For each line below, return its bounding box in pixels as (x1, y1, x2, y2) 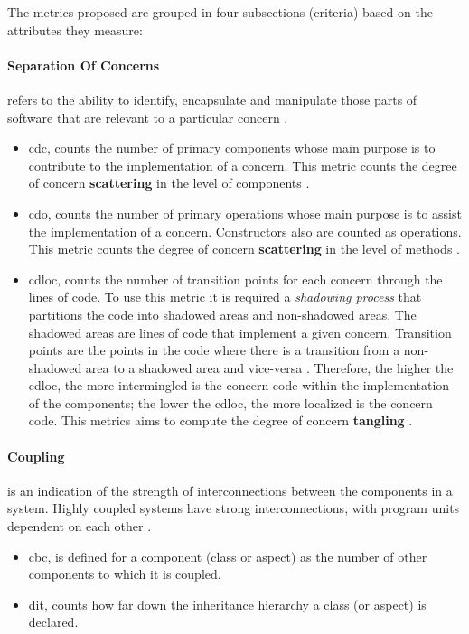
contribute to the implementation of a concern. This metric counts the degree (28, 155, 457, 174)
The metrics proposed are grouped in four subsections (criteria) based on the (7, 3, 433, 21)
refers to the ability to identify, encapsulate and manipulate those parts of (7, 89, 417, 108)
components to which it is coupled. (28, 564, 221, 583)
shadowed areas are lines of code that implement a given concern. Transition (28, 322, 452, 341)
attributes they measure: (7, 20, 143, 39)
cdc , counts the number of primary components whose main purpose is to (28, 138, 436, 157)
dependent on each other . (7, 517, 152, 536)
